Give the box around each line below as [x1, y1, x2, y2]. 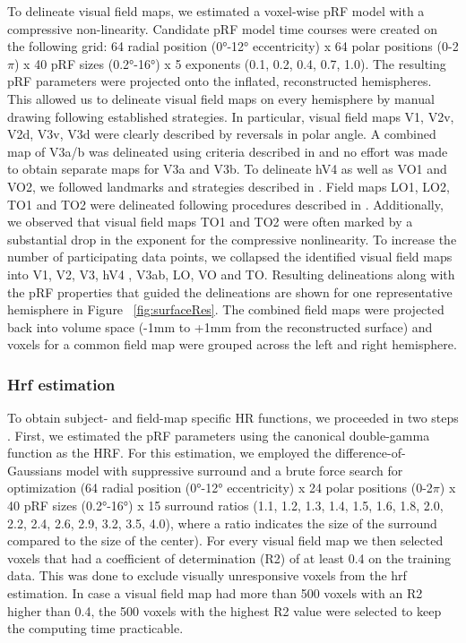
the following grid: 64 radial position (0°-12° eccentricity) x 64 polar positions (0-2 [7, 37, 459, 56]
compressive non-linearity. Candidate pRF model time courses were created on [7, 19, 437, 38]
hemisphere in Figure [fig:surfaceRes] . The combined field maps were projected [7, 300, 444, 319]
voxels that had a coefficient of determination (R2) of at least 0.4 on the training [7, 548, 452, 567]
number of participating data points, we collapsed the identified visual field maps [7, 247, 453, 266]
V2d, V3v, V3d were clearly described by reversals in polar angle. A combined [7, 124, 436, 143]
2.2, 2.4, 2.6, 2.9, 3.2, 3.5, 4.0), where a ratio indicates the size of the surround [7, 513, 437, 532]
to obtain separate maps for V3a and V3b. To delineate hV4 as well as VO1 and [7, 159, 447, 178]
